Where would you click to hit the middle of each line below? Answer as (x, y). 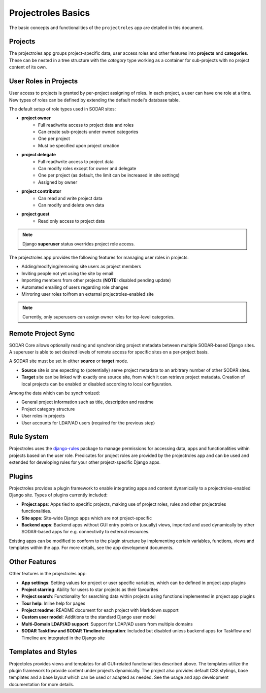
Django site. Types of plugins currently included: (58, 495)
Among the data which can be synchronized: (55, 393)
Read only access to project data (71, 221)
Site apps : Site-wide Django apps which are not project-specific (87, 518)
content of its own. (28, 67)
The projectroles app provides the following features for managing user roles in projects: (99, 257)
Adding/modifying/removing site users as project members (81, 267)
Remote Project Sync (42, 333)
